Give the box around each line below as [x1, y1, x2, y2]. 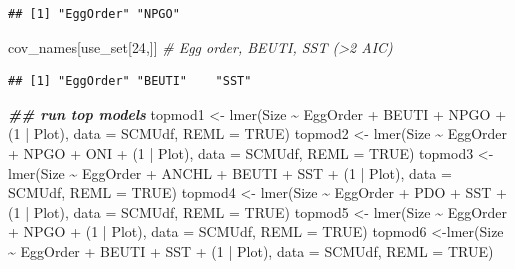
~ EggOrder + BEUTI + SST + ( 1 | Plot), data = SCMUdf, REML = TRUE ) [8, 240, 494, 261]
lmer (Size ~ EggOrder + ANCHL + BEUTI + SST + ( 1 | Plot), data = [8, 162, 452, 183]
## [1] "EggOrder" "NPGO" [8, 7, 180, 21]
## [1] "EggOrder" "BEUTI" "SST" [8, 74, 252, 89]
